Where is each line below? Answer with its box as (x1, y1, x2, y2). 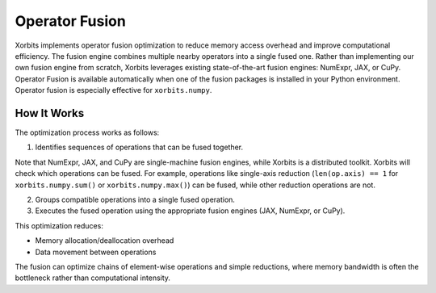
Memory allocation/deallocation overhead (35, 236, 174, 245)
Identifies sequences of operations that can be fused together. (35, 142, 244, 153)
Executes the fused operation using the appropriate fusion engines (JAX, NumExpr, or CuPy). (35, 206, 346, 216)
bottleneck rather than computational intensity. (15, 273, 171, 283)
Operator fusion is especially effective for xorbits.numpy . (15, 86, 212, 95)
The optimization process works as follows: (15, 128, 160, 137)
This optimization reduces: (15, 220, 104, 230)
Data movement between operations (35, 247, 157, 257)
